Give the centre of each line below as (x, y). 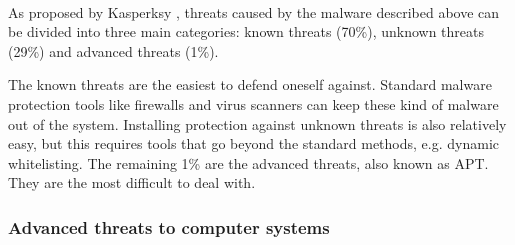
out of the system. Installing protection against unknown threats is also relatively (257, 123)
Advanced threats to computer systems (169, 226)
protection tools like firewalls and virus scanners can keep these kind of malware (253, 103)
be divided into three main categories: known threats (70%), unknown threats (246, 31)
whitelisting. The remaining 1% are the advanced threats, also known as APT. (248, 162)
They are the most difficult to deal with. (132, 182)
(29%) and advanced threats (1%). (113, 50)
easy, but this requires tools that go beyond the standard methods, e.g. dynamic (253, 143)
